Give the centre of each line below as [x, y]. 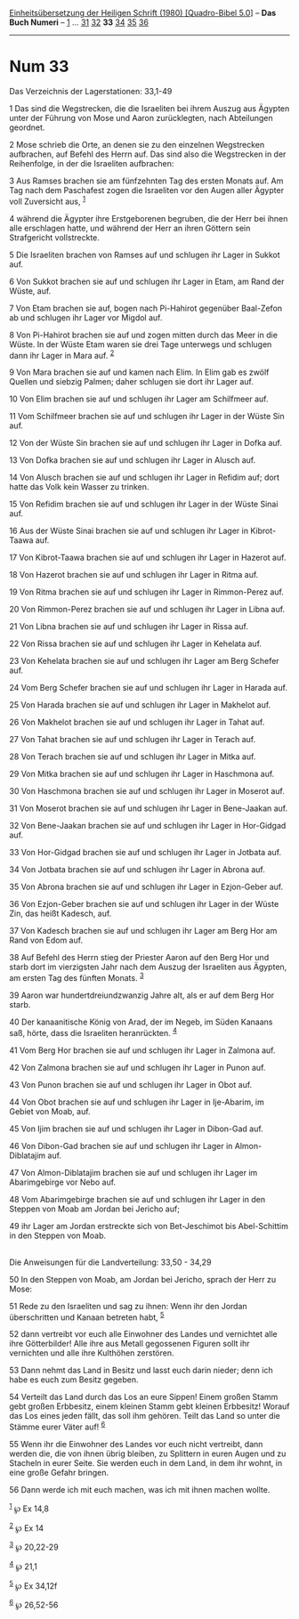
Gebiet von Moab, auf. [50, 1111]
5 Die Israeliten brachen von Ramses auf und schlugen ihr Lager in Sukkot [145, 255]
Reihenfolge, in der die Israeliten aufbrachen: [92, 163]
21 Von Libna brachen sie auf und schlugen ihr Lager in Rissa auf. [129, 627]
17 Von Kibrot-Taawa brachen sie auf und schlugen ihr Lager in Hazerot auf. [148, 558]
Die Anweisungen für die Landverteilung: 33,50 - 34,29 [110, 1262]
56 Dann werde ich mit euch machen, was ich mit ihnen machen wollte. [140, 1489]
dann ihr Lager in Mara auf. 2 [62, 354]
